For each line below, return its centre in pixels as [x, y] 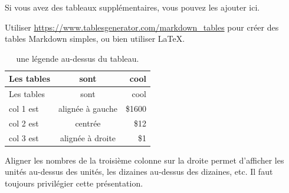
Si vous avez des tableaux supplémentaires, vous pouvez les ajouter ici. [132, 7]
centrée [88, 123]
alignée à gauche [88, 109]
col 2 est [24, 123]
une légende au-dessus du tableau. [78, 58]
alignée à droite [88, 137]
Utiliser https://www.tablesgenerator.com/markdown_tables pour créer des [142, 27]
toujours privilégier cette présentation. [74, 183]
